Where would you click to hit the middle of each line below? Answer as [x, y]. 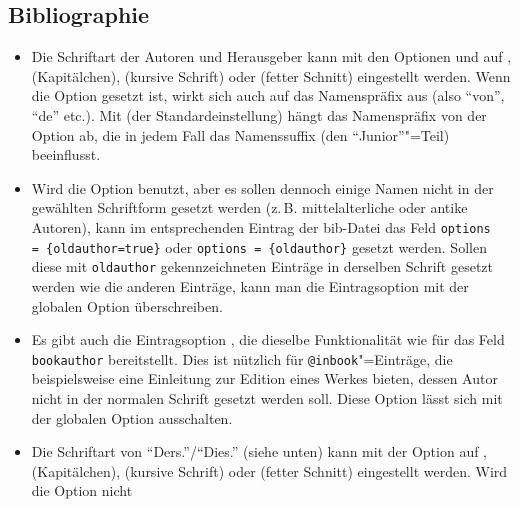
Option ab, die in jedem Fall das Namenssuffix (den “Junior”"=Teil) [240, 134]
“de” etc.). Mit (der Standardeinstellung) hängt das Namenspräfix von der [259, 114]
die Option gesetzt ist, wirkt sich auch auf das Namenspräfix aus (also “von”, [268, 95]
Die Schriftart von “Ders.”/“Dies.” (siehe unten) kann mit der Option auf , [259, 451]
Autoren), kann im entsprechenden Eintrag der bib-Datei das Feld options [261, 226]
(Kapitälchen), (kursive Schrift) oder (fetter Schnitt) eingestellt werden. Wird [269, 470]
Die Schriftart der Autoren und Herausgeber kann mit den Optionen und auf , [271, 56]
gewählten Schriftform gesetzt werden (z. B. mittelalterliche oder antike [249, 207]
